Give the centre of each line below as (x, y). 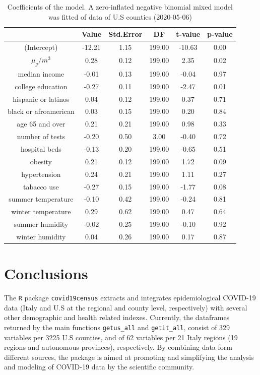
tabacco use (41, 186)
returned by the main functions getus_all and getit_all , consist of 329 (117, 327)
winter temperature (41, 211)
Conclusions (46, 273)
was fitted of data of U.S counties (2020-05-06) (120, 16)
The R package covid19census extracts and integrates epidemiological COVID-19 (130, 298)
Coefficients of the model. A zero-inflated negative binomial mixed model (120, 7)
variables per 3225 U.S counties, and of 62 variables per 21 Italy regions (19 (121, 337)
